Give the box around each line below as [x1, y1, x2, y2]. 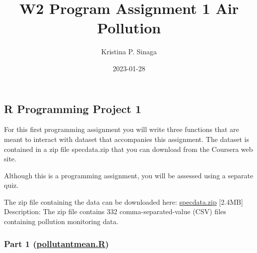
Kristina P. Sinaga [101, 46, 157, 57]
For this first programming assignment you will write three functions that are [4, 124, 239, 134]
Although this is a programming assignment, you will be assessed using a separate [4, 170, 254, 180]
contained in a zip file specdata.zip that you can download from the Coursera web [4, 143, 253, 154]
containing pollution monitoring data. [4, 216, 119, 227]
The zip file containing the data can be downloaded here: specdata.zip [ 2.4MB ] [4, 196, 243, 207]
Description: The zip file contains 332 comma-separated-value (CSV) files [4, 206, 226, 217]
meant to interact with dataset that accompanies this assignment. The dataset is [4, 133, 250, 144]
